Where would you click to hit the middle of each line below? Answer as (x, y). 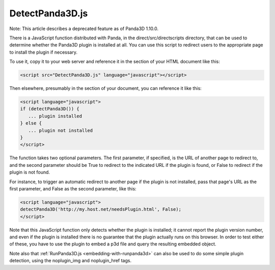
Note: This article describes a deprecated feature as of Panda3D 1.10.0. (84, 29)
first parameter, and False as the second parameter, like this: (73, 188)
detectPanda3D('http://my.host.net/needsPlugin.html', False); (101, 210)
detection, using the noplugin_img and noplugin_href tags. (71, 261)
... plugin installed (55, 116)
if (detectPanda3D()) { (50, 109)
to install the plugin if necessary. (43, 52)
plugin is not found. (30, 172)
